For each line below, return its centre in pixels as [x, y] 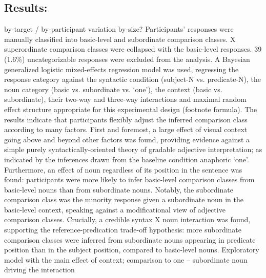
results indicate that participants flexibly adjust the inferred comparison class [126, 119]
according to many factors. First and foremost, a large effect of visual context [126, 129]
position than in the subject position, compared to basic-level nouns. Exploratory [132, 250]
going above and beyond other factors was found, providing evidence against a [127, 139]
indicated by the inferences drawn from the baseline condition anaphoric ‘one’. [127, 159]
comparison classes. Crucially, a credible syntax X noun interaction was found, [127, 219]
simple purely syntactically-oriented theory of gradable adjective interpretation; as [133, 149]
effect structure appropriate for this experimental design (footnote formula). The [131, 109]
